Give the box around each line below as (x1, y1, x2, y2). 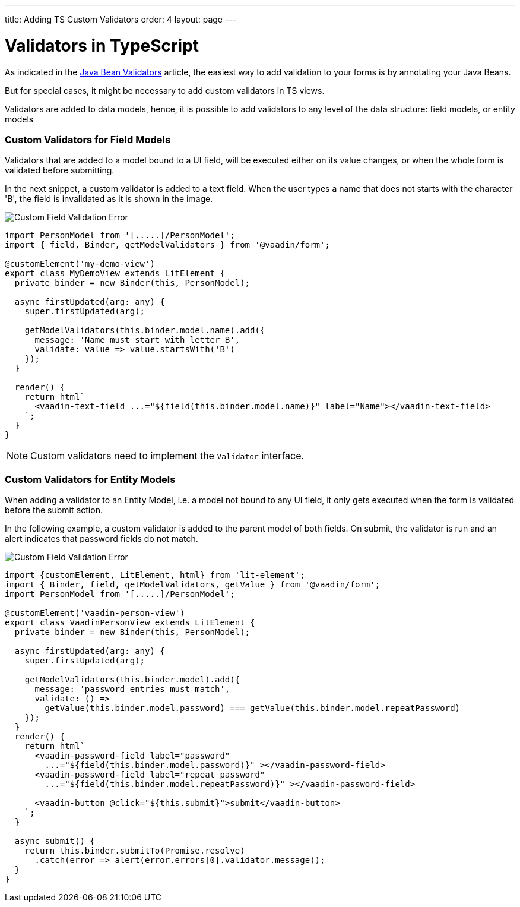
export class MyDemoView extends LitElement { (5, 268, 225, 279)
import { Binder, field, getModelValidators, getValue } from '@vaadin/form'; (5, 580, 381, 589)
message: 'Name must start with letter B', (34, 335, 240, 345)
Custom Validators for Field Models (5, 133, 171, 146)
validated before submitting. (5, 165, 115, 176)
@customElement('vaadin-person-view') (5, 608, 185, 618)
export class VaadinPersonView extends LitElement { (5, 618, 255, 627)
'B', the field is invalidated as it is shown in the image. (5, 194, 213, 204)
